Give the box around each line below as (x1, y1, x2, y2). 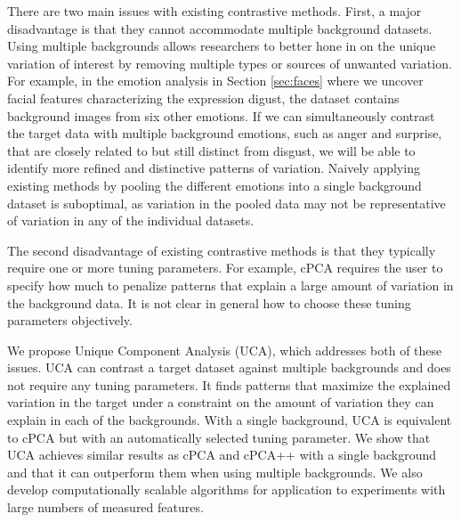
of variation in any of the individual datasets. (7, 211, 255, 230)
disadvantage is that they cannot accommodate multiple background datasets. (7, 19, 433, 37)
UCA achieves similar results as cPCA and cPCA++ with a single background (7, 445, 436, 464)
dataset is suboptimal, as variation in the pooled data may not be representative (7, 193, 446, 212)
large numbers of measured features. (7, 498, 204, 517)
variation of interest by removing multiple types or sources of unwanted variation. (7, 53, 452, 72)
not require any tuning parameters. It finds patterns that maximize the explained (7, 375, 451, 394)
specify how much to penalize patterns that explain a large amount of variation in (7, 275, 454, 294)
